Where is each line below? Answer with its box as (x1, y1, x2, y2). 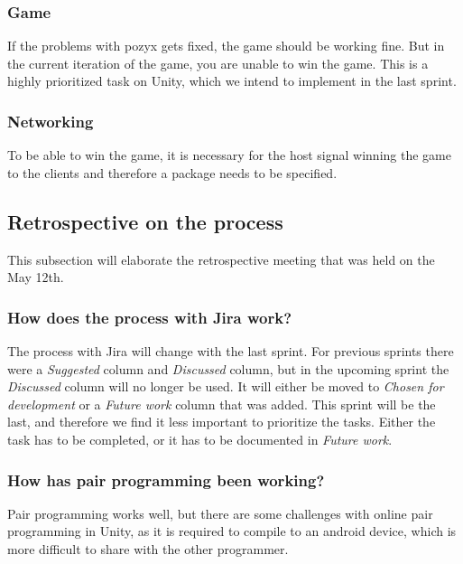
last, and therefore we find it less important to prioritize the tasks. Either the (7, 412, 436, 431)
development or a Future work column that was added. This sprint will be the (7, 394, 436, 413)
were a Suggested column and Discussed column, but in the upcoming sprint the (7, 359, 449, 378)
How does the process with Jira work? (7, 305, 292, 328)
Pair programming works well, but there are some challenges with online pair (7, 503, 433, 522)
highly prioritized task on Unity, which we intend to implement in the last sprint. (7, 71, 457, 90)
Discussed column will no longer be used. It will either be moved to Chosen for (7, 377, 444, 396)
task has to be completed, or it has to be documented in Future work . (7, 429, 393, 448)
